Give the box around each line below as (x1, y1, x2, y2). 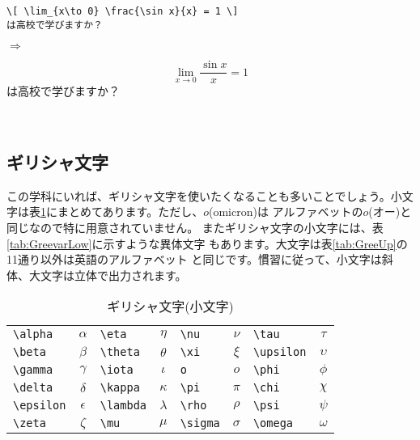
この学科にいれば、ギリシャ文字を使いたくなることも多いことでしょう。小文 (6, 187, 414, 204)
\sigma (180, 417, 220, 430)
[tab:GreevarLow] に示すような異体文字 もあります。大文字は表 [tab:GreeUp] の (6, 235, 408, 252)
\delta (13, 381, 53, 395)
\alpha (13, 328, 53, 341)
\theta (100, 345, 140, 359)
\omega (252, 417, 294, 430)
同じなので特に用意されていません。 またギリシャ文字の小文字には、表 (6, 218, 384, 235)
